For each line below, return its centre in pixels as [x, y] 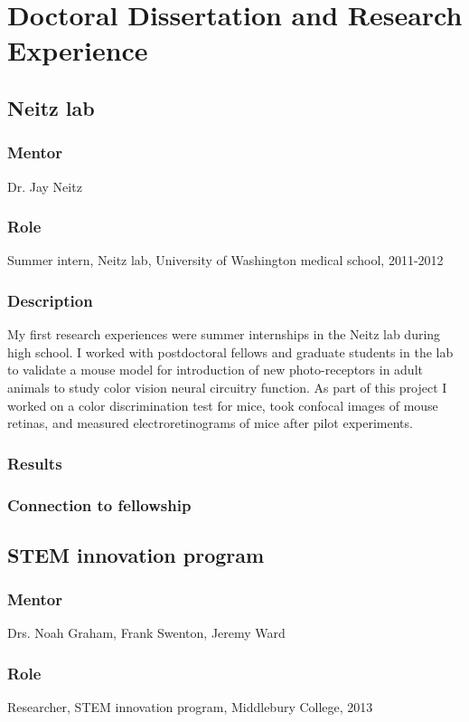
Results [35, 463]
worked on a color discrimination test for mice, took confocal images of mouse [223, 405]
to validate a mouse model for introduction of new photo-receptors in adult [215, 370]
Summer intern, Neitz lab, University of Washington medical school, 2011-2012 [225, 260]
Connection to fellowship [99, 504]
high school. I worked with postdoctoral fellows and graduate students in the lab [230, 351]
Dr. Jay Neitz [45, 186]
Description [50, 300]
